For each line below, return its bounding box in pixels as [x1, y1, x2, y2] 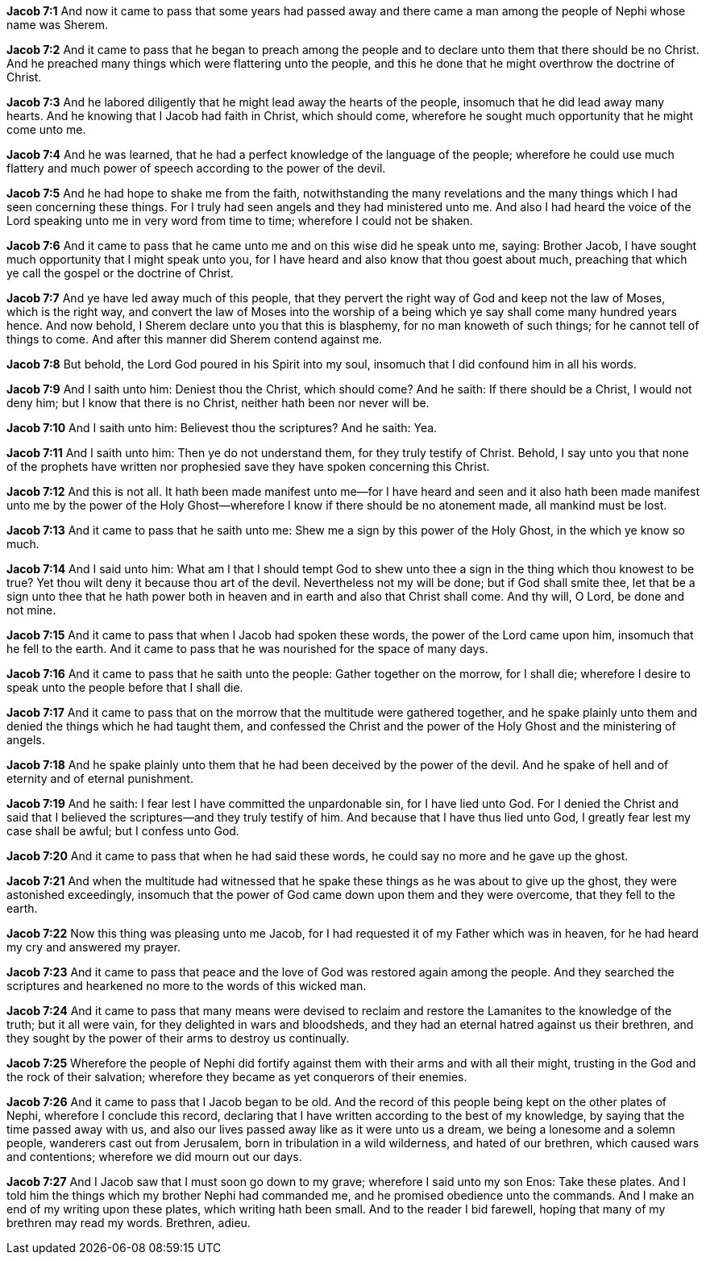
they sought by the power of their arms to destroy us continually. [6, 1031, 350, 1045]
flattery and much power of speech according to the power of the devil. [6, 161, 386, 175]
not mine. [6, 603, 56, 617]
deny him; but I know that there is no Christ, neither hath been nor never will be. [6, 396, 430, 410]
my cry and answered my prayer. [6, 940, 181, 954]
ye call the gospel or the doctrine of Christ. [6, 266, 234, 280]
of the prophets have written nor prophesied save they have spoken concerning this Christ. [6, 460, 490, 473]
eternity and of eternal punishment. [6, 772, 193, 785]
